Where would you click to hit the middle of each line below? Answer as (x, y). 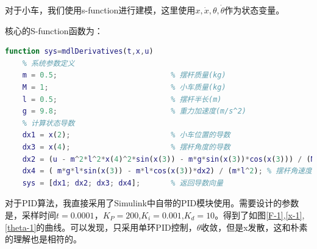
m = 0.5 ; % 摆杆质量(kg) (124, 75)
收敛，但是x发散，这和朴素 (254, 227)
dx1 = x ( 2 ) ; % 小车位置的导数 (126, 135)
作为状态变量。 (255, 10)
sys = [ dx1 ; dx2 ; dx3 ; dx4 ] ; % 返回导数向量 (123, 183)
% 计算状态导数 (48, 123)
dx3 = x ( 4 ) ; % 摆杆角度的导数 (126, 147)
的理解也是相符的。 (43, 239)
